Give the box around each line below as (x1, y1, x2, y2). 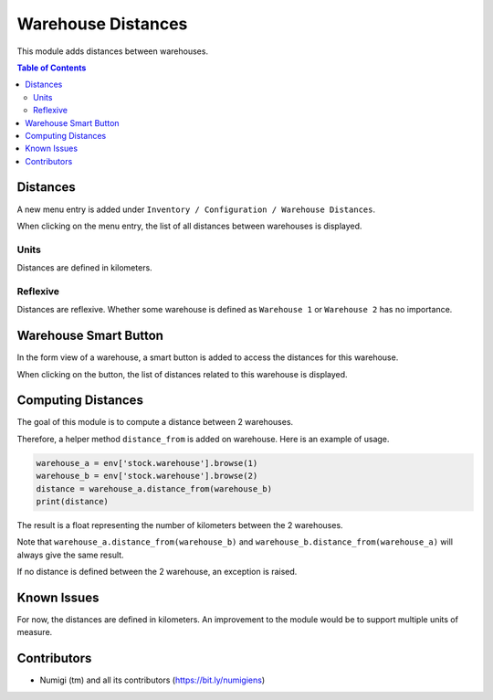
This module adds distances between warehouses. (16, 46, 209, 57)
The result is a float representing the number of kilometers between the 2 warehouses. (16, 519, 343, 530)
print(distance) (36, 496, 110, 506)
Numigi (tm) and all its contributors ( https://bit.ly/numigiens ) (39, 674, 266, 685)
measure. (16, 627, 53, 638)
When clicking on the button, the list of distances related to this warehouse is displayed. (16, 368, 348, 379)
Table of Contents (16, 62, 87, 73)
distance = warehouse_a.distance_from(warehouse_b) (36, 483, 273, 493)
